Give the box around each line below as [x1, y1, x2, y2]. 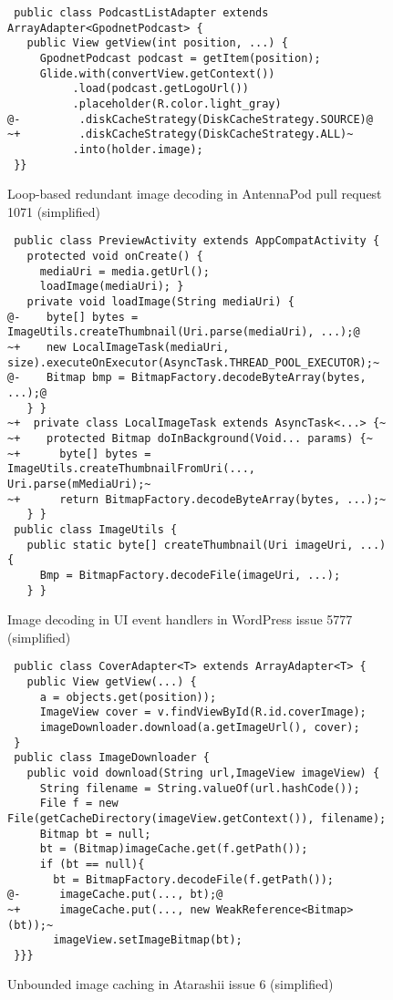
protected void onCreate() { [26, 250, 203, 263]
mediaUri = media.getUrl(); [39, 264, 210, 278]
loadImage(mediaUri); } [39, 280, 184, 294]
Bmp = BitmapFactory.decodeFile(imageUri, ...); [39, 568, 341, 582]
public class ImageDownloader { [14, 751, 210, 765]
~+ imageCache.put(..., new [7, 902, 210, 916]
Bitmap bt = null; [39, 827, 151, 840]
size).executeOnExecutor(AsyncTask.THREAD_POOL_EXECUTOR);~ [7, 356, 380, 369]
